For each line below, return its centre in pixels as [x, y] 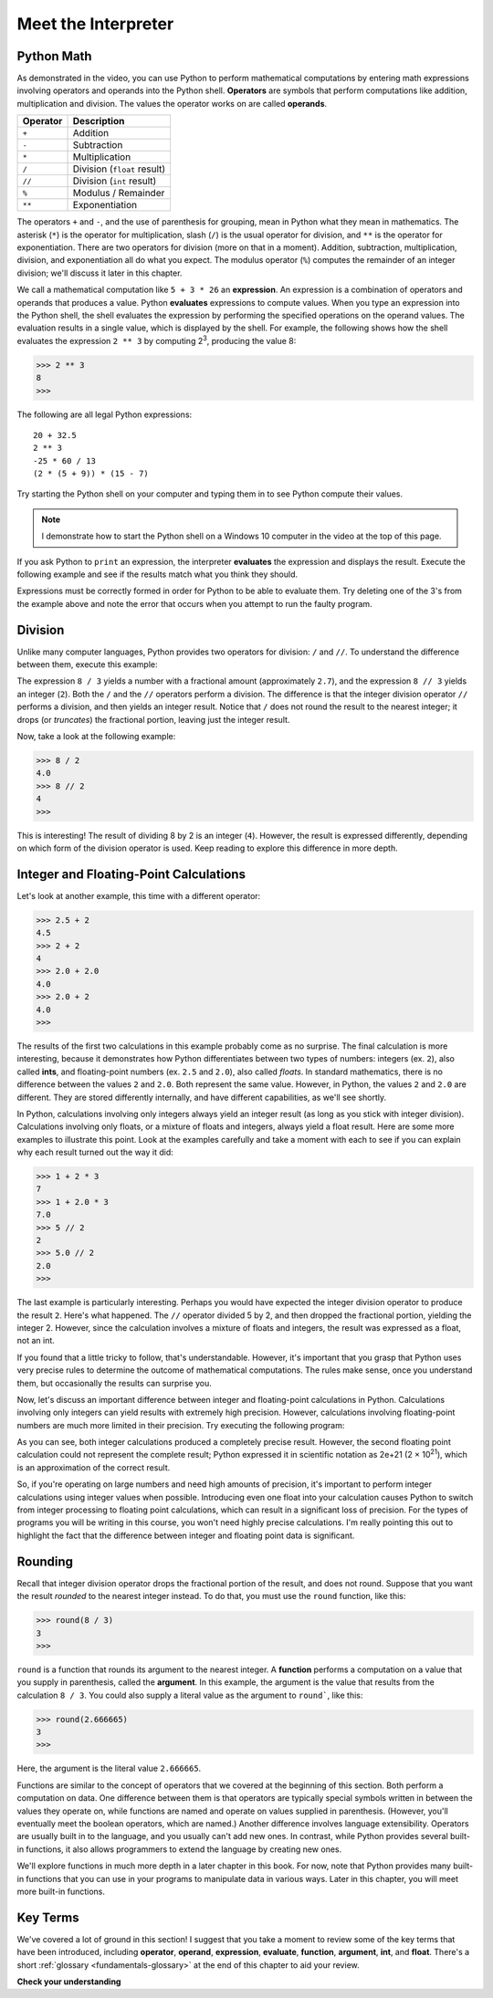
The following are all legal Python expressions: [105, 414]
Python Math [54, 56]
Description [99, 121]
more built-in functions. [61, 1891]
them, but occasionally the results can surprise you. [114, 1383]
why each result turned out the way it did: [95, 1152]
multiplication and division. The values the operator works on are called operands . [172, 103]
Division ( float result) [119, 169]
